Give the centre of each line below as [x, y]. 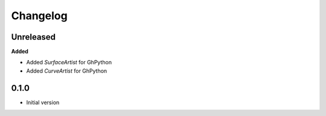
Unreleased [34, 37]
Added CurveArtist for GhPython [67, 71]
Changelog [39, 16]
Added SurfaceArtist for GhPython [69, 63]
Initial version [43, 102]
